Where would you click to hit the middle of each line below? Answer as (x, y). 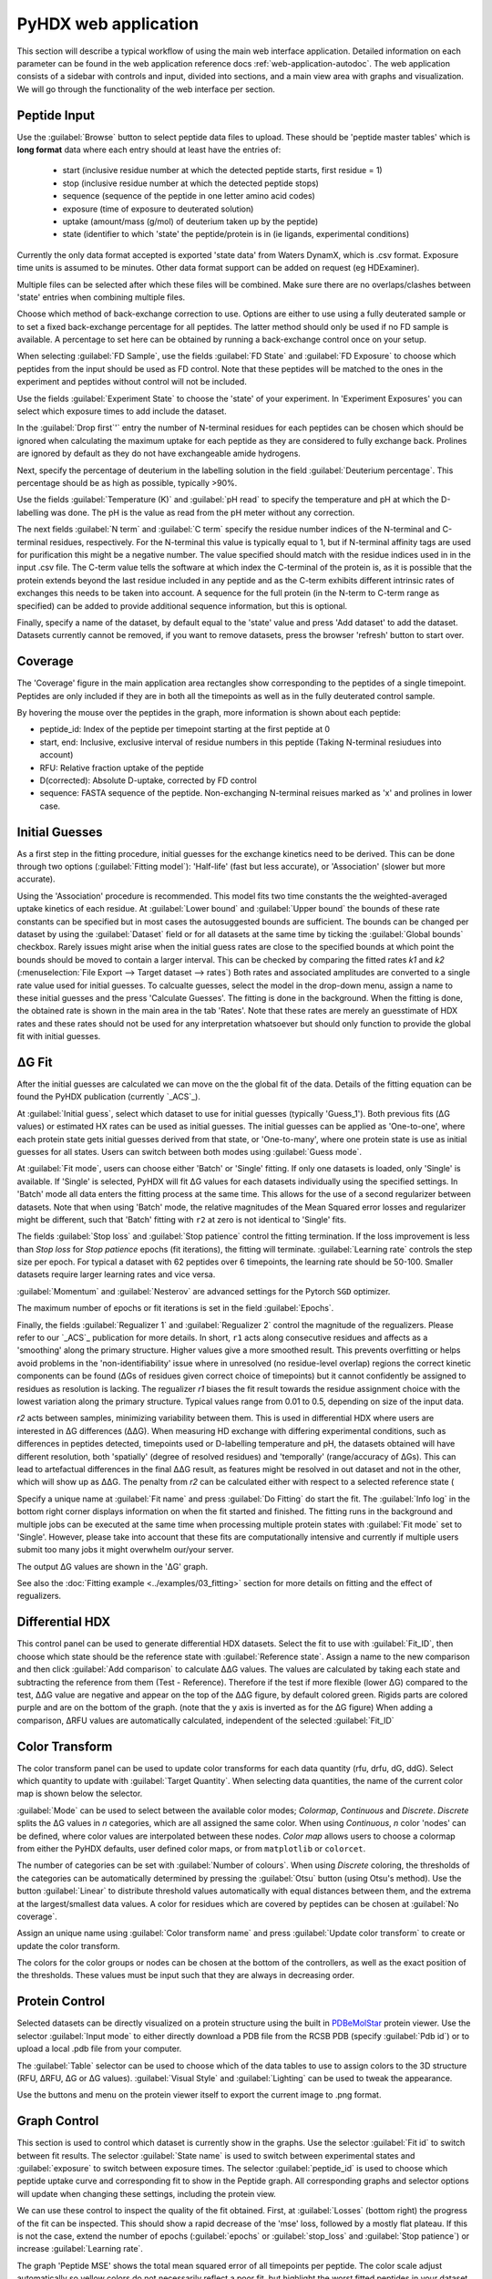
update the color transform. (68, 1945)
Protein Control (61, 2001)
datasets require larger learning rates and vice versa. (116, 1274)
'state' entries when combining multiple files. (101, 297)
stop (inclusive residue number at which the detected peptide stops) (190, 183)
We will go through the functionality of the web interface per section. (146, 89)
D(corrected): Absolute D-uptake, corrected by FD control (148, 780)
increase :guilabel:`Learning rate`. (80, 2249)
